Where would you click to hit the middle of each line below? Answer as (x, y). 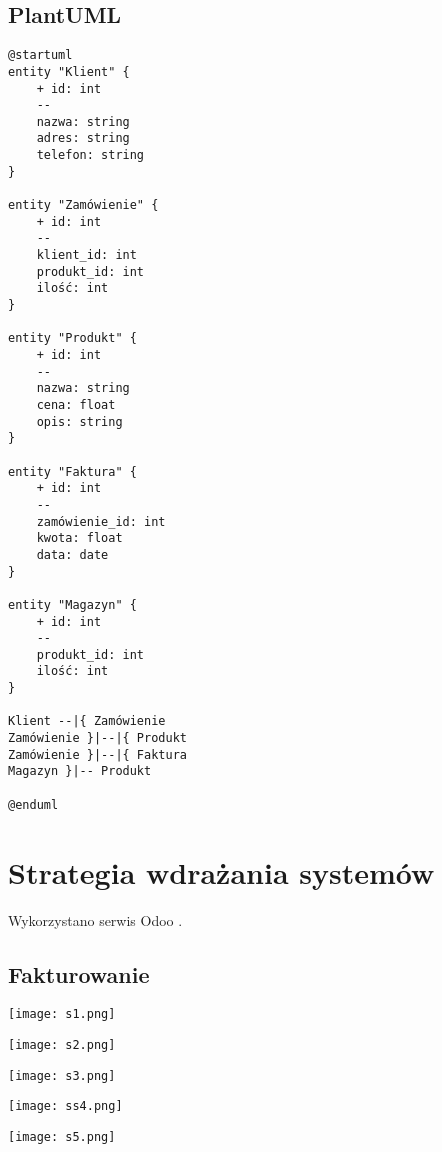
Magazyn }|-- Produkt (80, 771)
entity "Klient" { (69, 71)
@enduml (33, 804)
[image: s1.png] (62, 1014)
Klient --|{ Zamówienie (87, 721)
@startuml (40, 55)
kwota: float (79, 538)
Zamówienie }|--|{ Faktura (97, 754)
